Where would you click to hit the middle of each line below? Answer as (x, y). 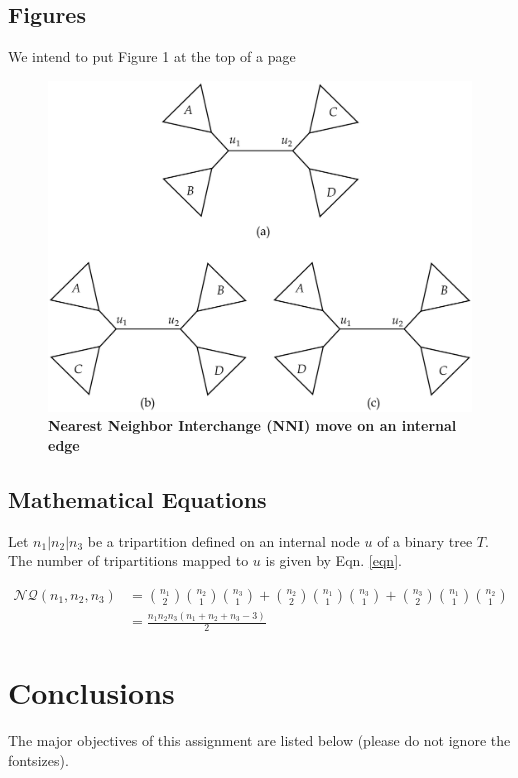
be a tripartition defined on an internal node (223, 540)
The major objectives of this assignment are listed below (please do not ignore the (259, 740)
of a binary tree (425, 540)
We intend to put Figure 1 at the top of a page (152, 56)
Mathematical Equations (137, 498)
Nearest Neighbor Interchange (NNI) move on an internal (252, 425)
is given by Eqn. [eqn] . (333, 560)
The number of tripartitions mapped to (128, 560)
